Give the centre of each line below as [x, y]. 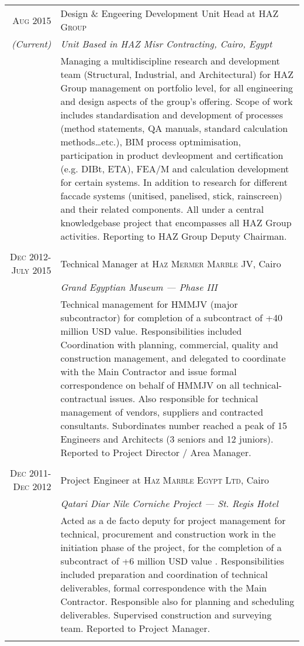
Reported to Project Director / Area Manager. [156, 452]
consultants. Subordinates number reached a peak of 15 [174, 425]
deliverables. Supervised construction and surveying [166, 615]
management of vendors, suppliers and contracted [162, 412]
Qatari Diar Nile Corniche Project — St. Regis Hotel [169, 503]
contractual [84, 398]
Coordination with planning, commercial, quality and [170, 344]
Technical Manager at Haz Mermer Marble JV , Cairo [171, 263]
